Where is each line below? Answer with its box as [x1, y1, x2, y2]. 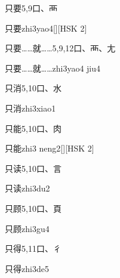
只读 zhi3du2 [5, 182, 50, 194]
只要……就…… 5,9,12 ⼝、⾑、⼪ [5, 42, 116, 54]
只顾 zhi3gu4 [5, 222, 50, 234]
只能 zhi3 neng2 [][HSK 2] [5, 142, 94, 155]
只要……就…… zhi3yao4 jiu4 [5, 61, 101, 74]
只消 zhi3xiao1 [5, 101, 56, 114]
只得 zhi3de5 [5, 262, 49, 274]
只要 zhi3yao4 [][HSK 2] [5, 21, 87, 34]
